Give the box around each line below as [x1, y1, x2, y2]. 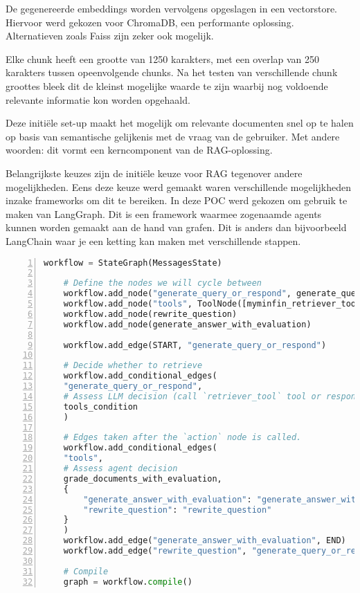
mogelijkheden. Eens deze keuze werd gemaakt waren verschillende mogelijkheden [6, 179, 351, 194]
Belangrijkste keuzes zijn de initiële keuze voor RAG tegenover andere [6, 165, 303, 180]
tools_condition [63, 401, 138, 412]
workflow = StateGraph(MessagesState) [44, 257, 222, 268]
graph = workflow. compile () [63, 576, 192, 587]
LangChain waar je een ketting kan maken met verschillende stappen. [6, 233, 301, 248]
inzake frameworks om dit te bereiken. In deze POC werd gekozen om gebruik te [6, 193, 348, 208]
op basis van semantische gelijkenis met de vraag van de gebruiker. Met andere [6, 129, 340, 143]
